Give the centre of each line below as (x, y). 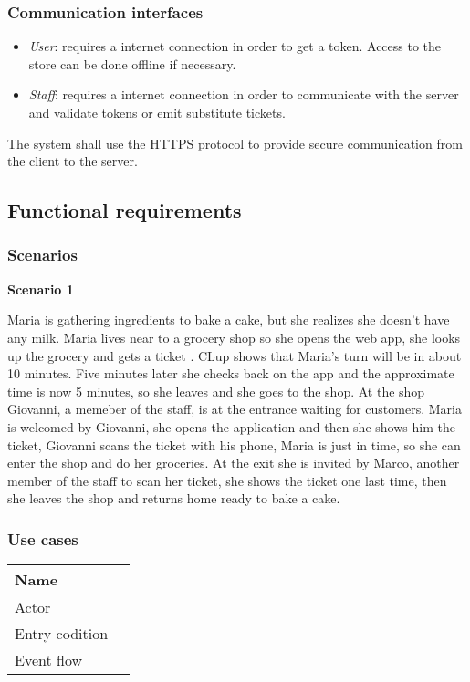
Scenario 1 (41, 289)
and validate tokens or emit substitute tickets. (157, 112)
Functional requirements (125, 210)
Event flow (49, 660)
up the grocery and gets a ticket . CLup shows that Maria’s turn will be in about (235, 355)
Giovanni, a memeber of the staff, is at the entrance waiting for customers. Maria (235, 409)
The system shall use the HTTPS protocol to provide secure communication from (235, 143)
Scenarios (42, 255)
